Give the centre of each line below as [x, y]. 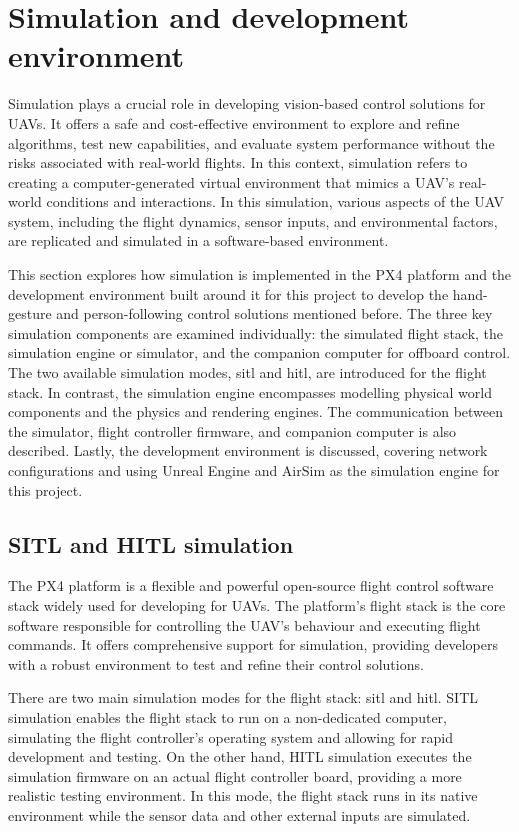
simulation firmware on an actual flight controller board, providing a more [235, 775]
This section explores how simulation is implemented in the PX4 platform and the [260, 274]
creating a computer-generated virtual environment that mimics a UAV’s [231, 181]
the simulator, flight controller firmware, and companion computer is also [232, 430]
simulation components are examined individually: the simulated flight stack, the [256, 332]
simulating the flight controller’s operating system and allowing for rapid [231, 736]
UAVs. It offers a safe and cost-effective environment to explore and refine [234, 122]
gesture [30, 313]
